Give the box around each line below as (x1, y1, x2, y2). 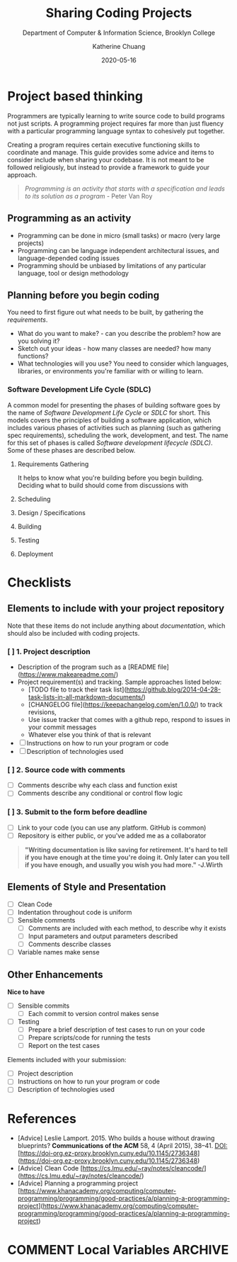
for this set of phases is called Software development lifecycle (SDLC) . (7, 438, 214, 447)
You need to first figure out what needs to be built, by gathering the (7, 308, 204, 317)
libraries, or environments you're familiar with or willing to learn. (17, 367, 204, 376)
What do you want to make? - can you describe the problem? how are (17, 329, 221, 338)
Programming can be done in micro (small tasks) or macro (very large (17, 231, 221, 240)
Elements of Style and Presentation (7, 881, 166, 894)
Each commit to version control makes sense (28, 1009, 159, 1018)
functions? (17, 352, 49, 361)
